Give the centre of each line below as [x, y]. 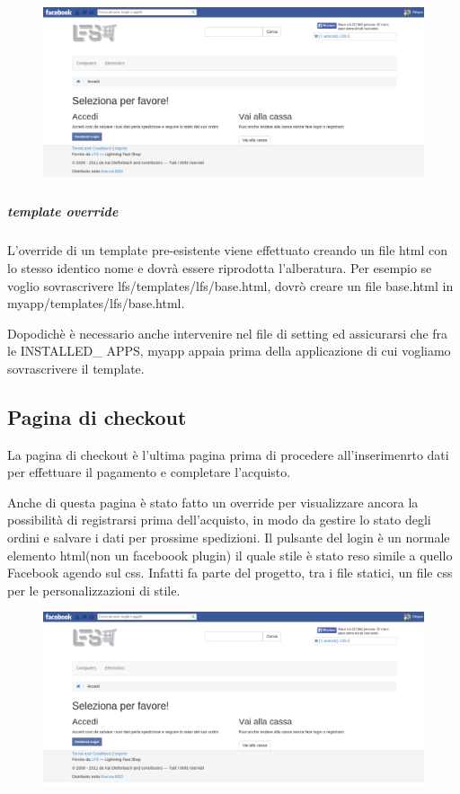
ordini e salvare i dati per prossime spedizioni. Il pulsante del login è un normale [229, 538]
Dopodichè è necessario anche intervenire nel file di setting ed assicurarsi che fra [228, 333]
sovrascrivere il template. [76, 368]
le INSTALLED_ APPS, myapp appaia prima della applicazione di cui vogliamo [229, 351]
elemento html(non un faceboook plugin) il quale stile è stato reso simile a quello [230, 555]
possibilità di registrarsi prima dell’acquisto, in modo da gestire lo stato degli [219, 520]
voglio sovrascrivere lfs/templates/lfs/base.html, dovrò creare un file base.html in [230, 285]
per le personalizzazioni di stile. [94, 590]
